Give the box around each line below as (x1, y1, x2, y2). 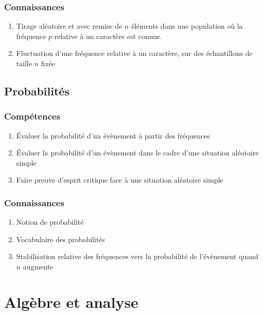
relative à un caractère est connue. (54, 30, 162, 41)
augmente (23, 261, 53, 271)
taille (16, 58, 32, 68)
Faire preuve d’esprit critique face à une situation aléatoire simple (16, 174, 223, 185)
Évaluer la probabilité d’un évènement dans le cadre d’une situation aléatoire (16, 147, 259, 158)
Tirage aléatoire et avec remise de (16, 21, 122, 31)
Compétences (4, 110, 61, 123)
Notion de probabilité (16, 216, 84, 227)
